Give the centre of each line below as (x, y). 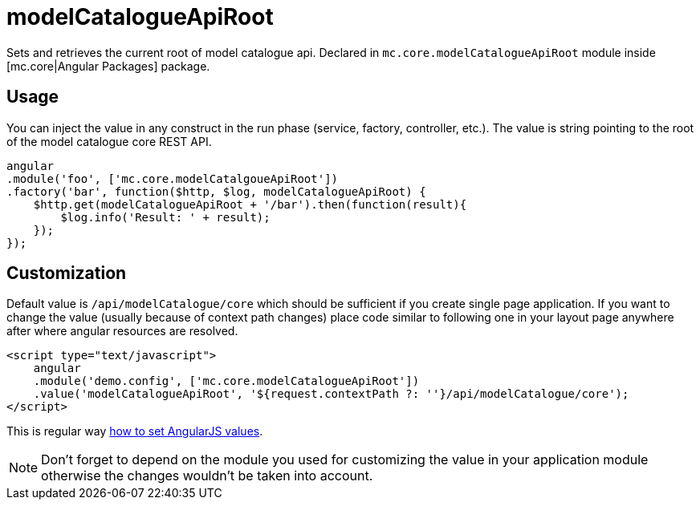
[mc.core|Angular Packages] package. (108, 66)
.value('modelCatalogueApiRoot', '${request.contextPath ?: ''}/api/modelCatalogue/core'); (331, 394)
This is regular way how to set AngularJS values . (135, 431)
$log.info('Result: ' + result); (165, 217)
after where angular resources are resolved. (122, 331)
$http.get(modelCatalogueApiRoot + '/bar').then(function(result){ (250, 204)
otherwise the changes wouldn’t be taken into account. (207, 476)
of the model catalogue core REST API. (109, 141)
